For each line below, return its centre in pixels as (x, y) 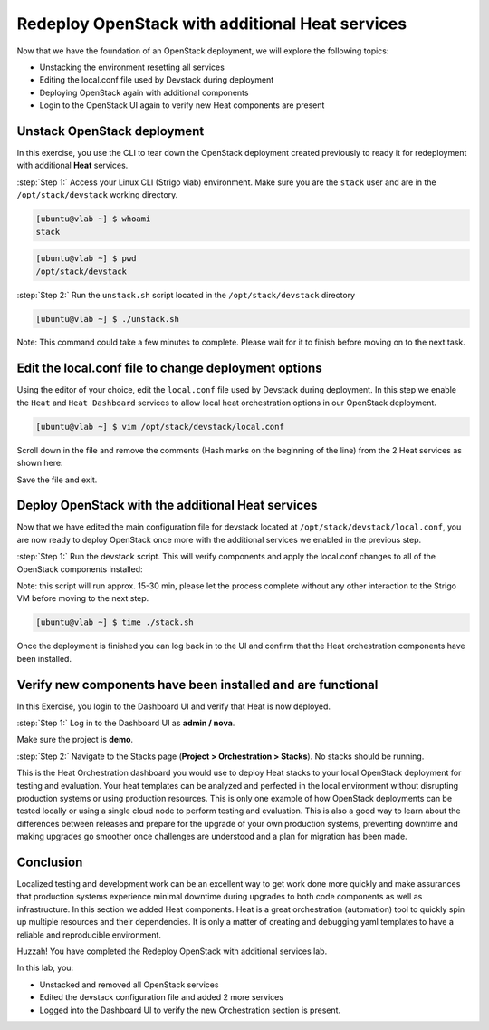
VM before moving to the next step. (83, 598)
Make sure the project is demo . (75, 740)
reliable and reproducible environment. (89, 935)
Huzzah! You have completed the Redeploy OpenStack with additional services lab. (172, 951)
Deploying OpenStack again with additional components (144, 92)
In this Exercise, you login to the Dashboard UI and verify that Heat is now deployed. (173, 706)
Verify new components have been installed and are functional (197, 685)
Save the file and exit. (57, 480)
